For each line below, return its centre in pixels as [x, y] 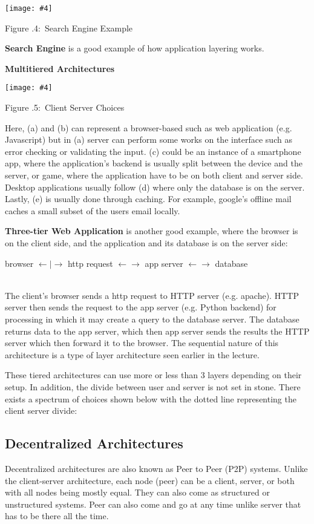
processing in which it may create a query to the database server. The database [152, 319]
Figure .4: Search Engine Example [69, 28]
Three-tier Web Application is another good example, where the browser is [152, 231]
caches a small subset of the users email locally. [93, 210]
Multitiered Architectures [60, 68]
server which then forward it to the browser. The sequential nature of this [142, 343]
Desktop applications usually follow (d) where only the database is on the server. [155, 187]
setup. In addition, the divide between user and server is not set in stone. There [153, 386]
